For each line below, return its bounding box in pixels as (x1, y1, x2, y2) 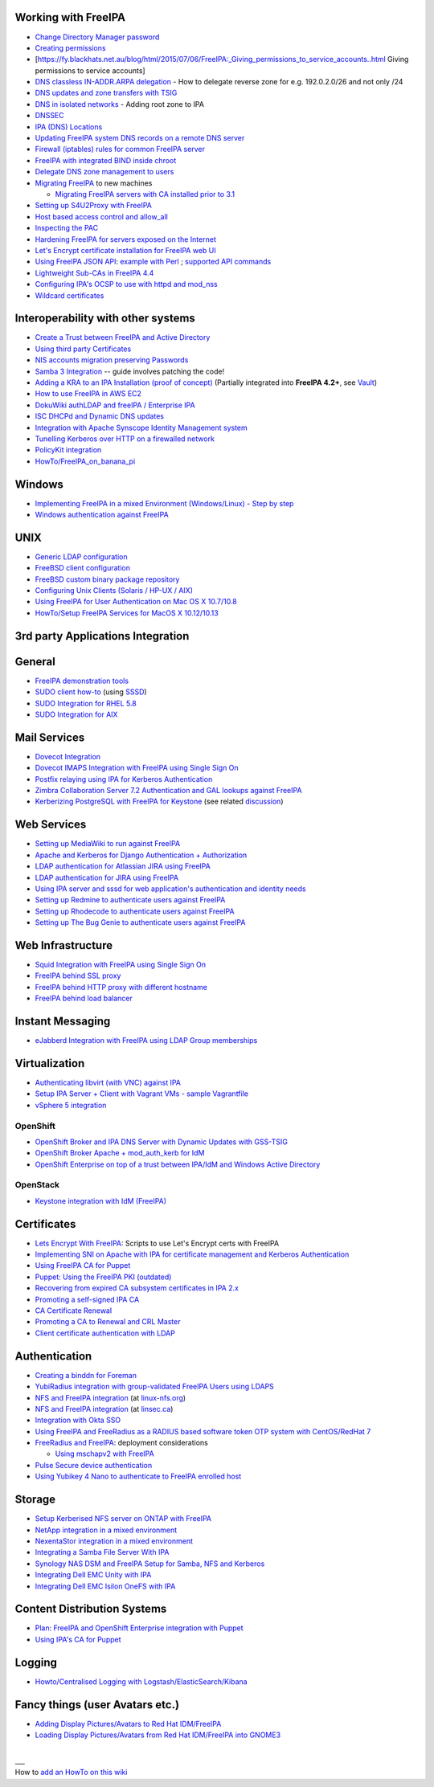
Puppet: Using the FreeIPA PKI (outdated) (35, 1272, 172, 1282)
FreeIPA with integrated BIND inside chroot (35, 155, 177, 165)
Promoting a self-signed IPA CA (35, 1294, 140, 1304)
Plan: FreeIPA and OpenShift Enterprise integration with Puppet (35, 1623, 244, 1633)
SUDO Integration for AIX (35, 709, 118, 719)
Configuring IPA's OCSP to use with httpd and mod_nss (35, 280, 218, 289)
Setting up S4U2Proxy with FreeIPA (35, 201, 152, 211)
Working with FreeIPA (14, 10, 126, 24)
